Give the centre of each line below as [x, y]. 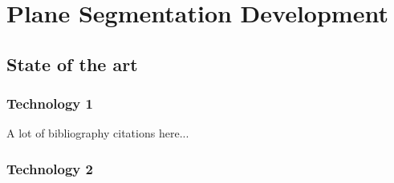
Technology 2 [50, 168]
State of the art [72, 64]
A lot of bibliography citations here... [98, 133]
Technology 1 [50, 103]
